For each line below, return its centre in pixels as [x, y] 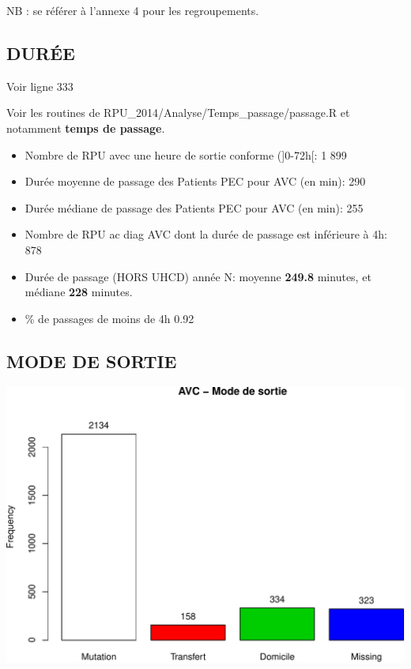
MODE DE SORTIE [92, 361]
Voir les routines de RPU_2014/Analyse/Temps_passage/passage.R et [178, 113]
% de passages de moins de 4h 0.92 [109, 318]
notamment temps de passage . [86, 128]
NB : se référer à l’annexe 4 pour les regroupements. [133, 10]
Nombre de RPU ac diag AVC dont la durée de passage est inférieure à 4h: [206, 234]
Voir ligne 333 [40, 86]
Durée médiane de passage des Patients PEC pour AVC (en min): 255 [194, 207]
